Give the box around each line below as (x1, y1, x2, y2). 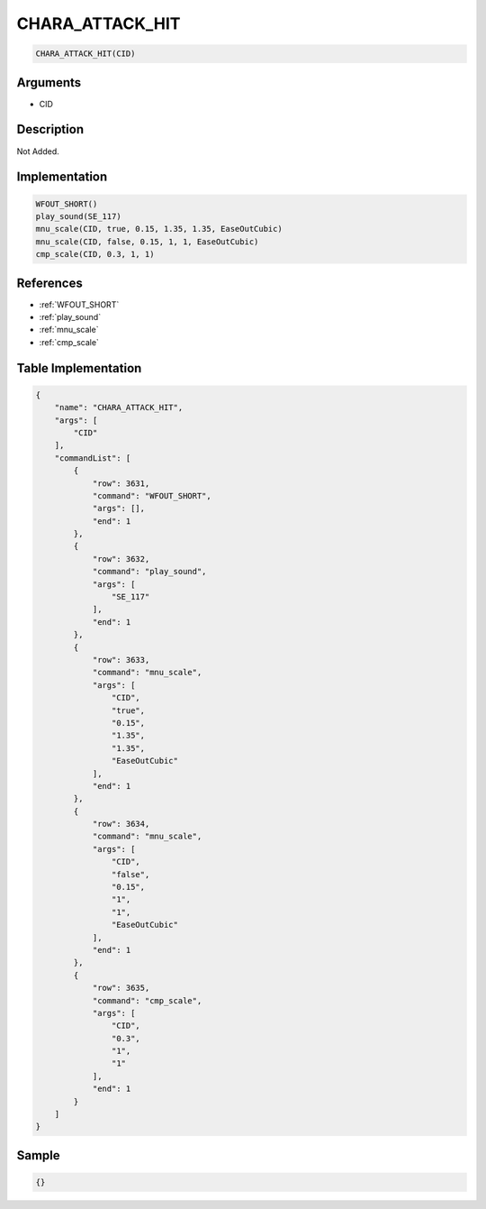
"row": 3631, (92, 478, 150, 489)
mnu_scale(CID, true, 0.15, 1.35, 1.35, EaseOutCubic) (35, 224, 283, 234)
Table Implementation (16, 361, 142, 376)
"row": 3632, (92, 554, 150, 563)
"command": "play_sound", (92, 566, 207, 577)
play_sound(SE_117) (35, 211, 121, 221)
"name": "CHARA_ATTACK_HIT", (54, 402, 184, 413)
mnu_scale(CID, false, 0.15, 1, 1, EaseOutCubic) (35, 236, 259, 247)
